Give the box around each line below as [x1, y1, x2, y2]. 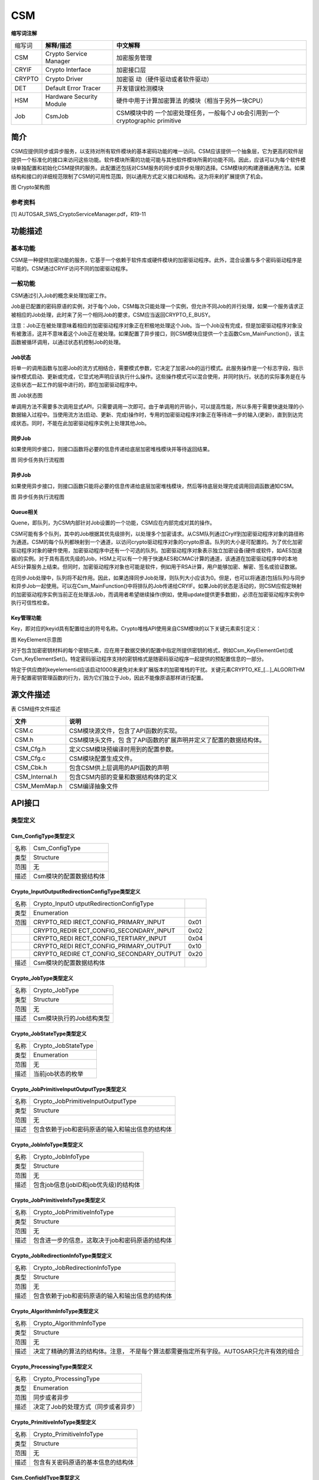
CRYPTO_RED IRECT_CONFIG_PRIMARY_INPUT [33, 918, 165, 926]
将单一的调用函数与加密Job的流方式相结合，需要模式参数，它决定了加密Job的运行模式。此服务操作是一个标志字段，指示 [11, 365, 304, 372]
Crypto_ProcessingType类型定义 [11, 1363, 93, 1370]
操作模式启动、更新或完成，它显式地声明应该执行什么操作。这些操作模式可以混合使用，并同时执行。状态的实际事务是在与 [11, 373, 306, 380]
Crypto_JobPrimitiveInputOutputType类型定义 [11, 1085, 127, 1092]
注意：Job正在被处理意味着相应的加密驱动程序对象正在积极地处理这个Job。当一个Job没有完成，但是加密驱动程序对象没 [11, 322, 302, 329]
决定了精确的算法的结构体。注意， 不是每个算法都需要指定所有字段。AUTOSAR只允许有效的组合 [33, 1347, 300, 1356]
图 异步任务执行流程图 [11, 493, 64, 500]
